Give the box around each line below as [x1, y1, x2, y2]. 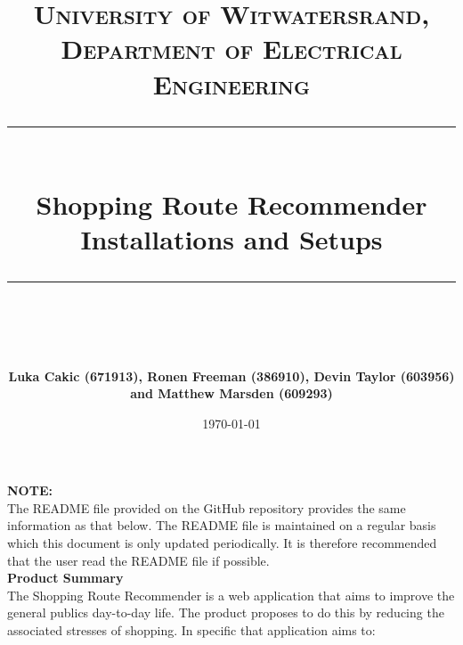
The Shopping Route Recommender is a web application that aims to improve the [7, 585, 455, 604]
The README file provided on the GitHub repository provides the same [7, 498, 406, 517]
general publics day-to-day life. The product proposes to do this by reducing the [7, 603, 444, 622]
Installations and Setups [80, 221, 383, 257]
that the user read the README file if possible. [7, 551, 270, 569]
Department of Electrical [61, 30, 402, 67]
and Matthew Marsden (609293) [130, 384, 333, 403]
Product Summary [7, 568, 124, 587]
